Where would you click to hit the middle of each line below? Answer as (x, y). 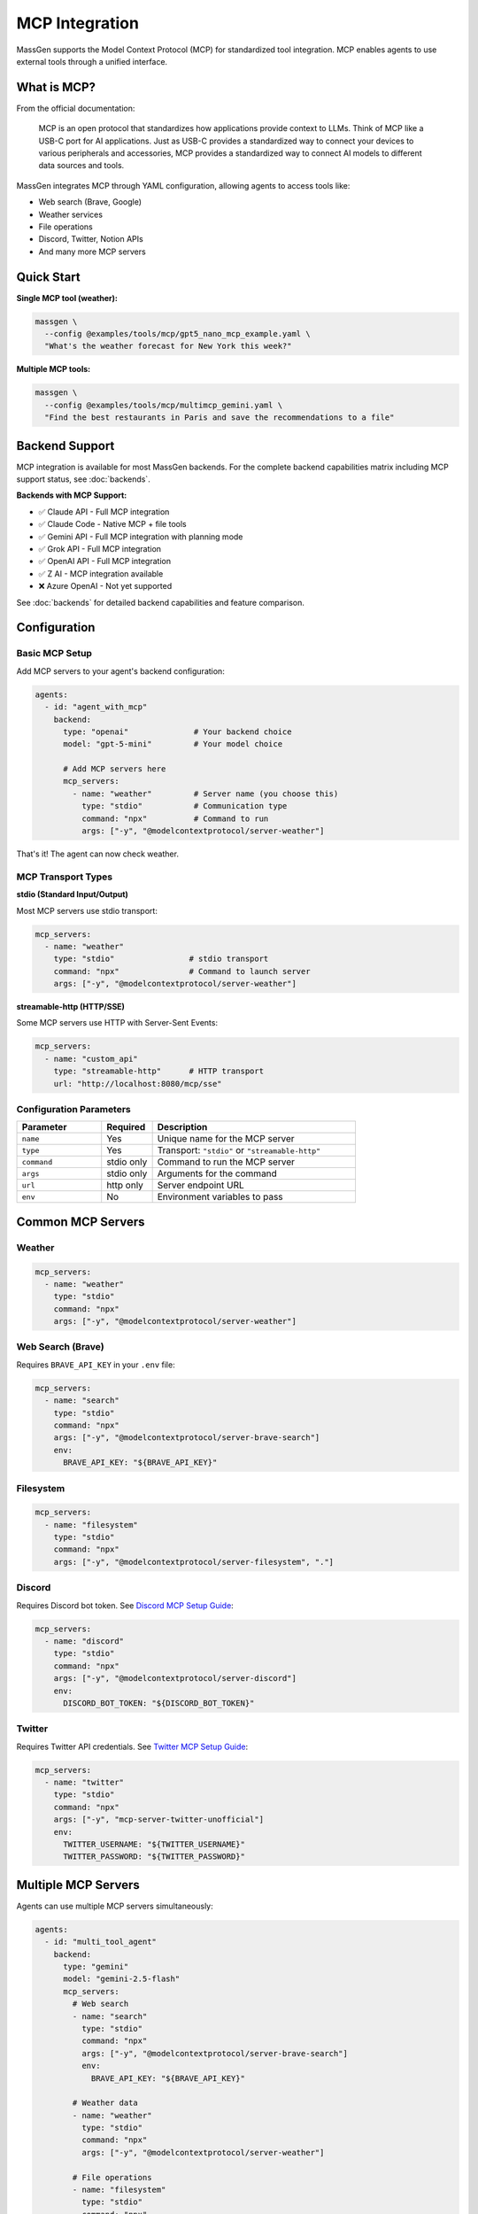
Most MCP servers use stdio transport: (87, 910)
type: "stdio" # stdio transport (161, 959)
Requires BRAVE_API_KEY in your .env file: (96, 1365)
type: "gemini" (96, 1967)
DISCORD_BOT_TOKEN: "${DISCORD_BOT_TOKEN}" (159, 1703)
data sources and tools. (81, 166)
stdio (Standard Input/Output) (72, 894)
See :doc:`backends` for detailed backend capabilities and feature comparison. (160, 602)
